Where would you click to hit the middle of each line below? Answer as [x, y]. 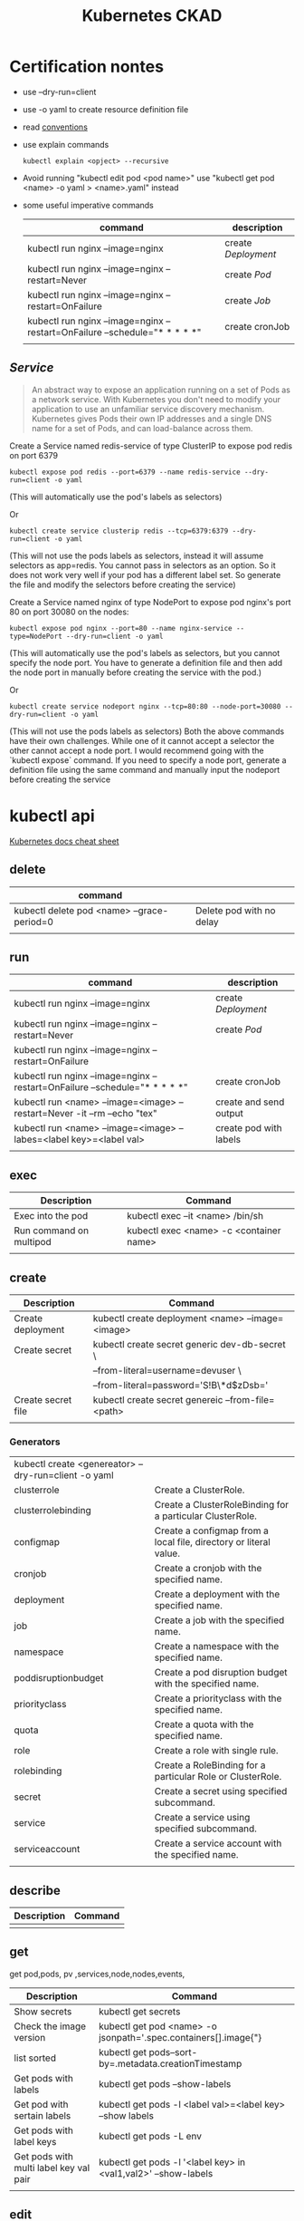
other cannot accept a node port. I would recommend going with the [137, 750]
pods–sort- [173, 2052]
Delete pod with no [236, 910]
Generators [35, 1442]
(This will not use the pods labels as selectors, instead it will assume [137, 555]
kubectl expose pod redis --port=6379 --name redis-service [125, 472]
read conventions [55, 127]
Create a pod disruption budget [221, 1673]
